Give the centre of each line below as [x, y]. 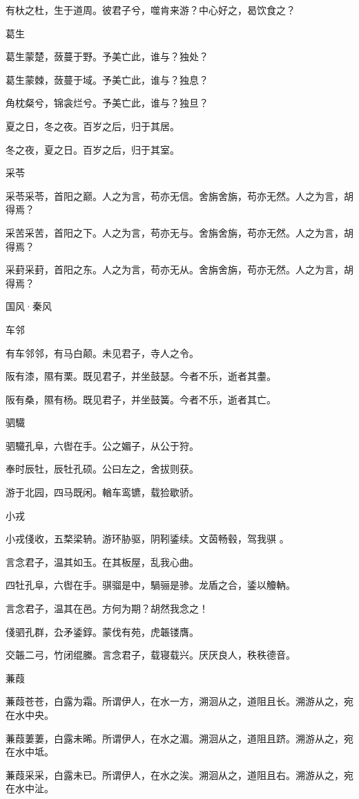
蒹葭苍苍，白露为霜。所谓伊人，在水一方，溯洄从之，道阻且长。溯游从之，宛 [179, 701]
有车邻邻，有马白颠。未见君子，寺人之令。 [102, 352]
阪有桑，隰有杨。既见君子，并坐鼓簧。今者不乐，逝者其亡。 [141, 399]
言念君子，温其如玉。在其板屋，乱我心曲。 [102, 561]
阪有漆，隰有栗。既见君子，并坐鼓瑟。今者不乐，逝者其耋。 [141, 376]
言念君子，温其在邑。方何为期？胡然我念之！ [107, 608]
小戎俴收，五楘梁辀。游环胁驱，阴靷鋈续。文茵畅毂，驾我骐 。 [147, 539]
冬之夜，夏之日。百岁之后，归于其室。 [93, 149]
